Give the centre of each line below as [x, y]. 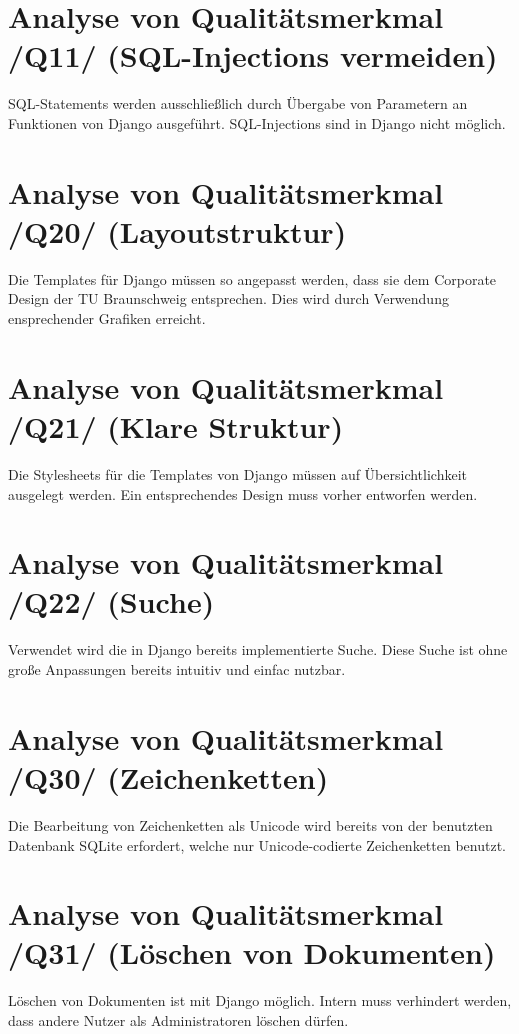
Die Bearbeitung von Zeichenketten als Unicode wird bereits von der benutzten [250, 824]
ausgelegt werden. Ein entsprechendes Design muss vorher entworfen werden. [243, 493]
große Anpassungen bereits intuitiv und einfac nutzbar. [177, 669]
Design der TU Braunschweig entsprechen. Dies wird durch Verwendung [228, 298]
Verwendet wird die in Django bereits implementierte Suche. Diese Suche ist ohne [258, 649]
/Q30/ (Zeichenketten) [168, 776]
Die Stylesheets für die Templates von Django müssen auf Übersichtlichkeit [238, 473]
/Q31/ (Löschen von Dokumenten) [252, 952]
